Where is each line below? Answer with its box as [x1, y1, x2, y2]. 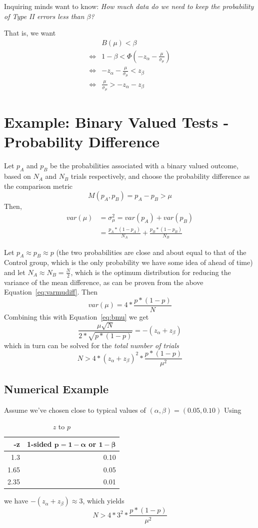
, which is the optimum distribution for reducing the [70, 267, 231, 277]
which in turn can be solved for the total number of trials [4, 340, 179, 350]
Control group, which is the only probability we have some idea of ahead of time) [4, 257, 253, 268]
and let [4, 267, 25, 277]
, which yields [82, 495, 124, 506]
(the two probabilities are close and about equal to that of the [56, 246, 246, 257]
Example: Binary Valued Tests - [4, 112, 229, 132]
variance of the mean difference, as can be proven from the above [4, 277, 203, 287]
